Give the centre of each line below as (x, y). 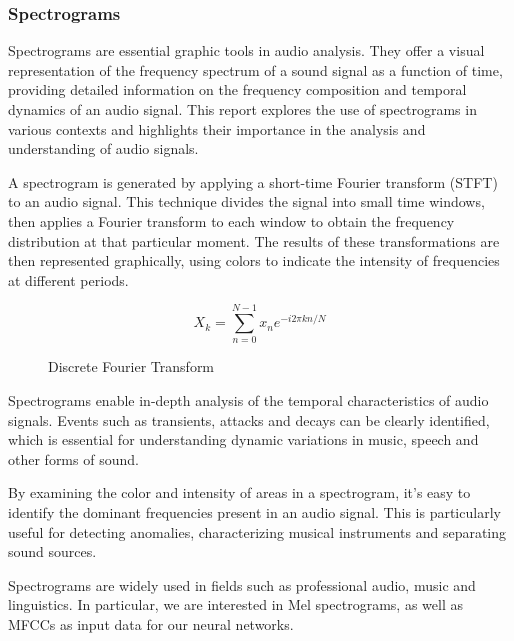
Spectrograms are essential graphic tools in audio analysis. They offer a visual (246, 50)
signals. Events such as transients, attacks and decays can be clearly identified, (249, 419)
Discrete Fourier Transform (131, 366)
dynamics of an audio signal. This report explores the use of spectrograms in (242, 109)
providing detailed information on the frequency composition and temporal (237, 89)
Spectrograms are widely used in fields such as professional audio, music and (242, 584)
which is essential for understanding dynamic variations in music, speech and (243, 439)
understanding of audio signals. (103, 148)
